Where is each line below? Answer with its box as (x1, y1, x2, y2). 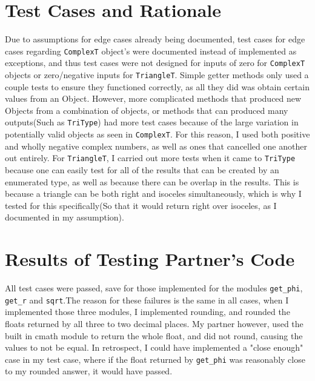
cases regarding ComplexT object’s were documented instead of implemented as (5, 44, 297, 57)
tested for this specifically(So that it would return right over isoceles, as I (5, 199, 277, 211)
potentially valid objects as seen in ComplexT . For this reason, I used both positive (5, 128, 310, 141)
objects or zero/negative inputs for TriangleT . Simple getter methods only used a (5, 68, 309, 81)
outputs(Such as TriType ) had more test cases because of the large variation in (5, 116, 299, 128)
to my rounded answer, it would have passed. (5, 365, 173, 377)
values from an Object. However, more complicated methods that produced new (5, 92, 302, 105)
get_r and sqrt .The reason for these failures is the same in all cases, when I (5, 293, 289, 306)
